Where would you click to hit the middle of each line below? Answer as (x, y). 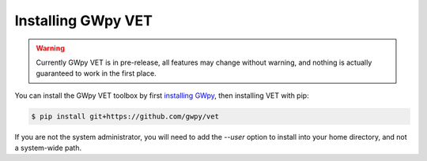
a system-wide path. (48, 148)
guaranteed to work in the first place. (96, 73)
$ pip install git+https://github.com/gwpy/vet (125, 116)
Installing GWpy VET (84, 21)
